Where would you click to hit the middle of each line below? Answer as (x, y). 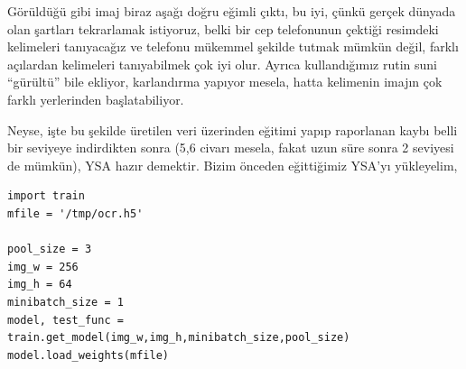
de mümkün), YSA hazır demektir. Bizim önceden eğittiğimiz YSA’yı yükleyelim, (233, 165)
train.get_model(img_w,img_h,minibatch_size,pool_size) (179, 338)
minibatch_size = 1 (65, 302)
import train (46, 196)
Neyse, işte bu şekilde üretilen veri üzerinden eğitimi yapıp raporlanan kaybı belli (233, 129)
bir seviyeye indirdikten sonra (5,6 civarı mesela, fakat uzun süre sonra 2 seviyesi (231, 148)
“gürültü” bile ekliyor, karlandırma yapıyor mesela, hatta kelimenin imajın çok (225, 82)
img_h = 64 (40, 285)
